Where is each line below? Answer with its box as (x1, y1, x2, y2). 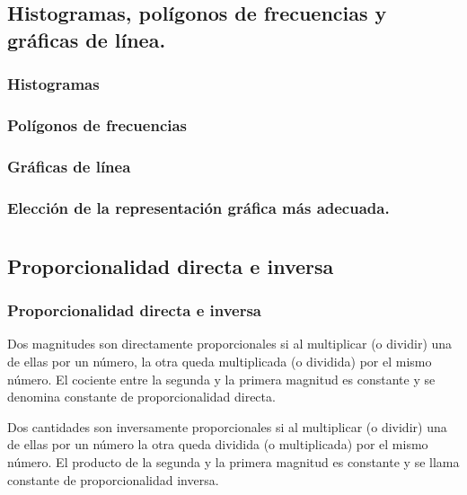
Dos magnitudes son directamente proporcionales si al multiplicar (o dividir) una (7, 334, 453, 353)
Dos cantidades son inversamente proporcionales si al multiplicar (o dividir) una (7, 417, 447, 436)
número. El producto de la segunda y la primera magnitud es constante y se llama (7, 452, 460, 471)
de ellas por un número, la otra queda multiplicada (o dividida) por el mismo (7, 351, 432, 370)
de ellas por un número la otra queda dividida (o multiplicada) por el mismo (7, 435, 428, 454)
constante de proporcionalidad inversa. (7, 470, 219, 489)
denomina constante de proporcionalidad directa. (7, 387, 276, 406)
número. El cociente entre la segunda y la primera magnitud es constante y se (7, 369, 436, 388)
